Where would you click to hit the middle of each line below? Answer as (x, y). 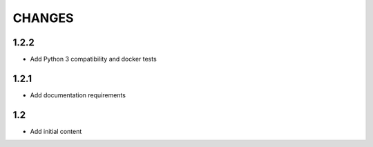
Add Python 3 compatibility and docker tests (93, 59)
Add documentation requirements (78, 95)
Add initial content (56, 131)
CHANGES (43, 18)
